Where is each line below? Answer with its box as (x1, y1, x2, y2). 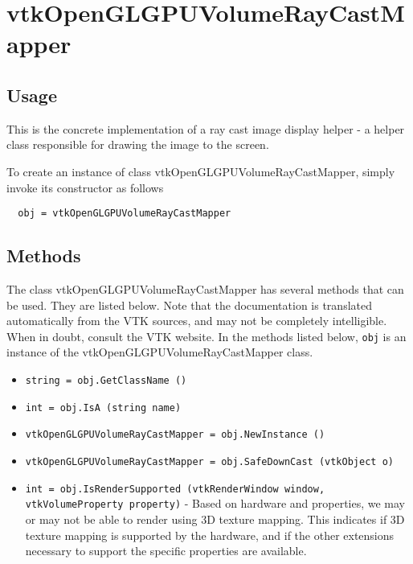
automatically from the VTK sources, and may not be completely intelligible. (6, 312, 387, 329)
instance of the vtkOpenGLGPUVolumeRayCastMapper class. (6, 344, 313, 360)
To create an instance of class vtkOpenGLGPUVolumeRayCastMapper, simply (6, 163, 395, 179)
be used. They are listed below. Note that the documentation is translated (6, 296, 372, 313)
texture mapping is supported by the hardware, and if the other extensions (25, 526, 395, 543)
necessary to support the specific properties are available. (25, 542, 307, 559)
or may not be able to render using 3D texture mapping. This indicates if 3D (25, 510, 405, 527)
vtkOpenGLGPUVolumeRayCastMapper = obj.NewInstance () (25, 429, 325, 441)
